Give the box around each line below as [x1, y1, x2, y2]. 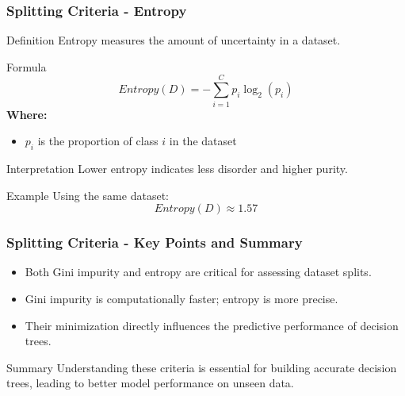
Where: [6, 106, 48, 122]
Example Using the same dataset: [6, 186, 169, 203]
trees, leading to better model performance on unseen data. [6, 375, 294, 391]
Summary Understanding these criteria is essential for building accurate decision [6, 359, 397, 375]
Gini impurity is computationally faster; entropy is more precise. [25, 290, 338, 306]
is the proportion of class [37, 133, 159, 149]
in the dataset [169, 133, 237, 149]
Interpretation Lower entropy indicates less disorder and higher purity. [6, 160, 348, 176]
